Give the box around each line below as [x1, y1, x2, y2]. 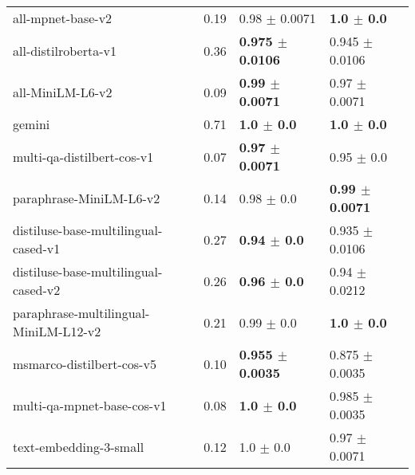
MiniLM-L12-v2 [13, 322, 101, 340]
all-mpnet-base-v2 [13, 9, 113, 27]
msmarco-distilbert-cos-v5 [13, 354, 156, 373]
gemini [13, 115, 50, 133]
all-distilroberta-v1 [13, 41, 117, 60]
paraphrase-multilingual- [13, 304, 150, 322]
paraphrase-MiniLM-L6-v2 [13, 188, 160, 207]
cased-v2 [13, 281, 61, 299]
